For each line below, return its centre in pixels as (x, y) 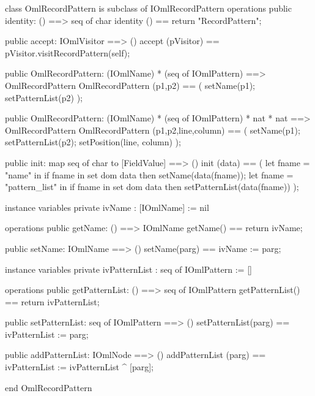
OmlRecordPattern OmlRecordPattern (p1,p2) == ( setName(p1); (130, 85)
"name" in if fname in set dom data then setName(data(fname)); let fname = (149, 174)
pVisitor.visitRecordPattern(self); (68, 52)
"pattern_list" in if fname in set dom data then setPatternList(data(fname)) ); (152, 187)
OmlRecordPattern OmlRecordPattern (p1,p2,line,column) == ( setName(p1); (153, 130)
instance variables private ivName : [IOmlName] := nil (107, 207)
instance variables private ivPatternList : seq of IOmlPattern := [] (128, 269)
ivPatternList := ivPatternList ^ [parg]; (79, 367)
